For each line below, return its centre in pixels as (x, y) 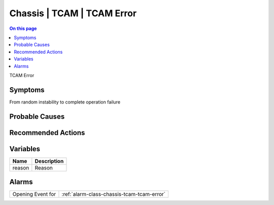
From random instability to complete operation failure (65, 102)
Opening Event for (34, 194)
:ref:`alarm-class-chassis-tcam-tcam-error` (114, 194)
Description (49, 161)
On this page (23, 28)
